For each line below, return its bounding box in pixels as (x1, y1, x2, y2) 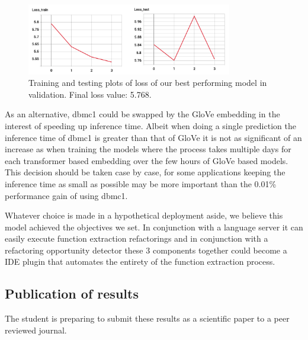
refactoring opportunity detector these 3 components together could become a (5, 243, 287, 256)
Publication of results (5, 284, 139, 303)
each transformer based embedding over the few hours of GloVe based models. (5, 154, 288, 166)
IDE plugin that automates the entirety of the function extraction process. (5, 255, 275, 268)
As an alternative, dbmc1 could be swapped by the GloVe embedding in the (5, 108, 280, 120)
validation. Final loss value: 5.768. (28, 88, 152, 100)
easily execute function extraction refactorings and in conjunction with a (5, 232, 268, 245)
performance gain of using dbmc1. (5, 189, 128, 201)
